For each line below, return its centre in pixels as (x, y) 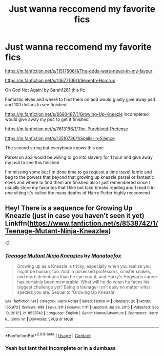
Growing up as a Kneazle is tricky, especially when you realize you (84, 266)
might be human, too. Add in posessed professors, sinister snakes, (84, 272)
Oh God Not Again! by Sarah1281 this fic (45, 90)
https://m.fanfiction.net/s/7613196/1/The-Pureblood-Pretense (67, 129)
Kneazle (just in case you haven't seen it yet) (75, 216)
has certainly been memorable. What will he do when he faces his (83, 282)
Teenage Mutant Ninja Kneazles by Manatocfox (63, 256)
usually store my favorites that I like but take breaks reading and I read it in (80, 188)
